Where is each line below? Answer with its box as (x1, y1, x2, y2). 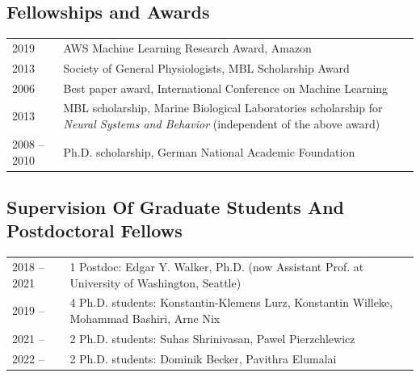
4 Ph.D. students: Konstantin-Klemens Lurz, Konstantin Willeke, (69, 294, 393, 311)
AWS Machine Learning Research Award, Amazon (63, 39, 312, 56)
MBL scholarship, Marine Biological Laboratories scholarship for (63, 99, 383, 116)
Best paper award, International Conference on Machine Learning (63, 79, 388, 96)
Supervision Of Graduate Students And (6, 195, 344, 219)
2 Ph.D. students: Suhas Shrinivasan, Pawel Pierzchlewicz (69, 329, 355, 346)
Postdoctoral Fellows (6, 218, 183, 243)
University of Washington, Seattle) (69, 274, 241, 291)
